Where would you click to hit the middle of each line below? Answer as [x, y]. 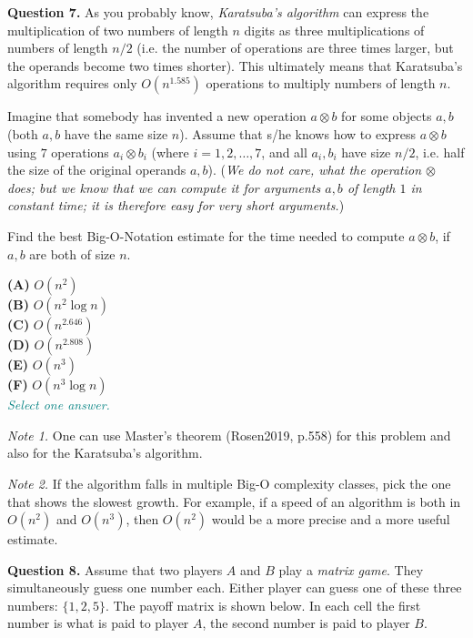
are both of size [72, 253]
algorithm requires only [72, 83]
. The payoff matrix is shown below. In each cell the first [263, 605]
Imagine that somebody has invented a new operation [157, 116]
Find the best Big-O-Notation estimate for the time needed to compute [206, 235]
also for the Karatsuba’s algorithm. [105, 453]
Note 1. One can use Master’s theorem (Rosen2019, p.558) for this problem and [229, 435]
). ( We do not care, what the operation [315, 170]
